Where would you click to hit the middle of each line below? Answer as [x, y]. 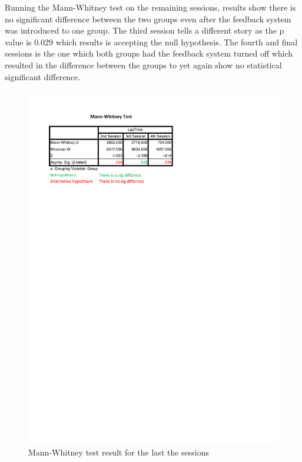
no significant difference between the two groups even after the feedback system [148, 19]
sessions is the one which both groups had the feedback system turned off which [149, 53]
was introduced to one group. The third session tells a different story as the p [145, 30]
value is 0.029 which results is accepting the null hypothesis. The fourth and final [151, 42]
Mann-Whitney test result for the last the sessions [119, 452]
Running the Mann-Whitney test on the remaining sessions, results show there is [150, 7]
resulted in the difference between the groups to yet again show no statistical [143, 65]
